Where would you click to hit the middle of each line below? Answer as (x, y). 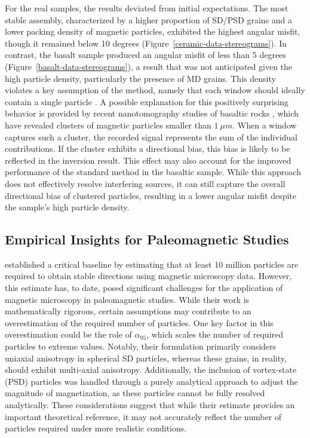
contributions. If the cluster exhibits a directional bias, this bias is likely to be (148, 148)
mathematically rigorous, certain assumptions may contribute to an (128, 311)
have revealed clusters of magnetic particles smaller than (108, 125)
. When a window (265, 125)
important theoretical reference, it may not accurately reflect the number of (143, 416)
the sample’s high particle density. (67, 207)
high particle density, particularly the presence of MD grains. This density (140, 78)
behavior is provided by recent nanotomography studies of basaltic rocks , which (152, 113)
